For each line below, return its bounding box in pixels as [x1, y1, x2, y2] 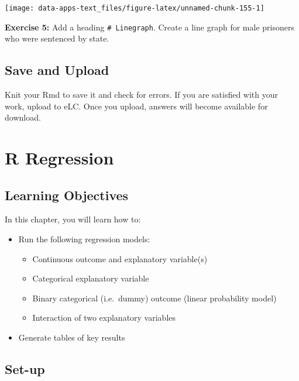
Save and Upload [5, 61, 109, 79]
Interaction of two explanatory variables [32, 311, 176, 324]
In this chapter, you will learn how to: [5, 213, 141, 225]
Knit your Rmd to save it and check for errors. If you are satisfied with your [5, 88, 279, 101]
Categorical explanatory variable [32, 272, 149, 284]
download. [5, 111, 41, 123]
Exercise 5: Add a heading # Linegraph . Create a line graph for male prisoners [5, 20, 294, 33]
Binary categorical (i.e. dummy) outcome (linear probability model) [32, 291, 277, 304]
